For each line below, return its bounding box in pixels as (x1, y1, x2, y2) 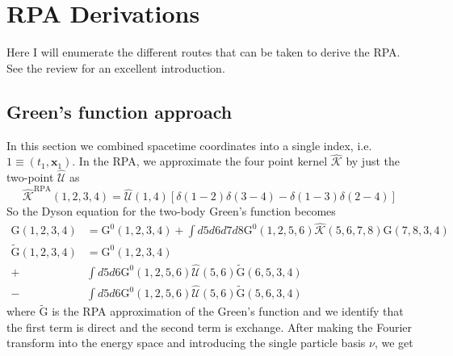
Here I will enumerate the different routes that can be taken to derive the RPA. (6, 44, 401, 61)
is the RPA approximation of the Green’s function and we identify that (52, 303, 404, 320)
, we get (374, 334, 413, 351)
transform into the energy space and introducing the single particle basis (6, 334, 366, 351)
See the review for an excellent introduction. (6, 59, 225, 76)
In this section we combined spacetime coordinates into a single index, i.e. (6, 136, 372, 153)
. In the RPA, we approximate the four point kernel (72, 153, 328, 170)
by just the (346, 153, 400, 170)
